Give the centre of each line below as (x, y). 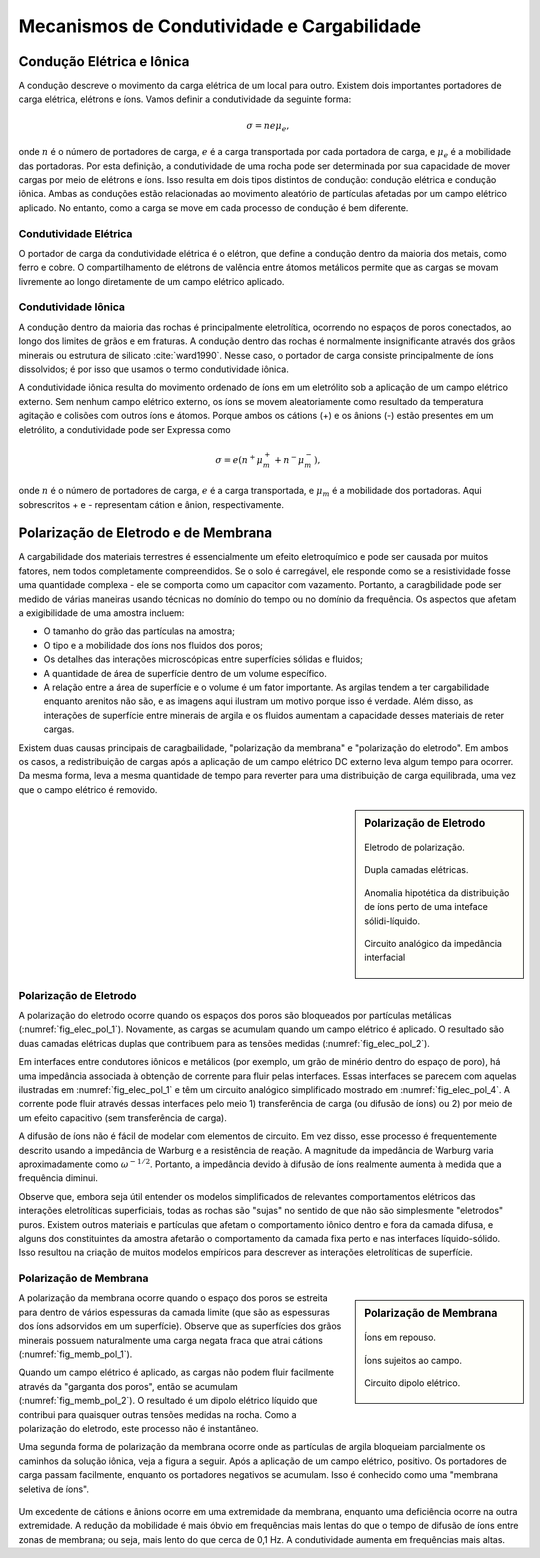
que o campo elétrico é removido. (88, 789)
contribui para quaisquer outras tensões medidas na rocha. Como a (157, 1414)
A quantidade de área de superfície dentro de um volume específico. (185, 673)
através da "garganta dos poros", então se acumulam (128, 1386)
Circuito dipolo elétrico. (412, 1383)
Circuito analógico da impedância (433, 943)
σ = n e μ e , (268, 127)
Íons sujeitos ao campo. (413, 1360)
